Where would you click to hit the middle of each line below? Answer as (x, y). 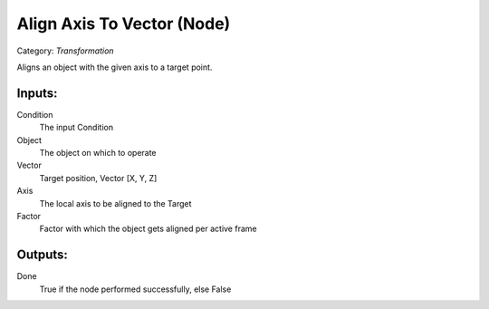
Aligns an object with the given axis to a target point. (115, 67)
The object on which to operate (98, 153)
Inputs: (37, 93)
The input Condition (76, 128)
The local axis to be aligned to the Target (115, 203)
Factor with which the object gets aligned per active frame (148, 229)
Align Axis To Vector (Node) (124, 24)
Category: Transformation (65, 51)
